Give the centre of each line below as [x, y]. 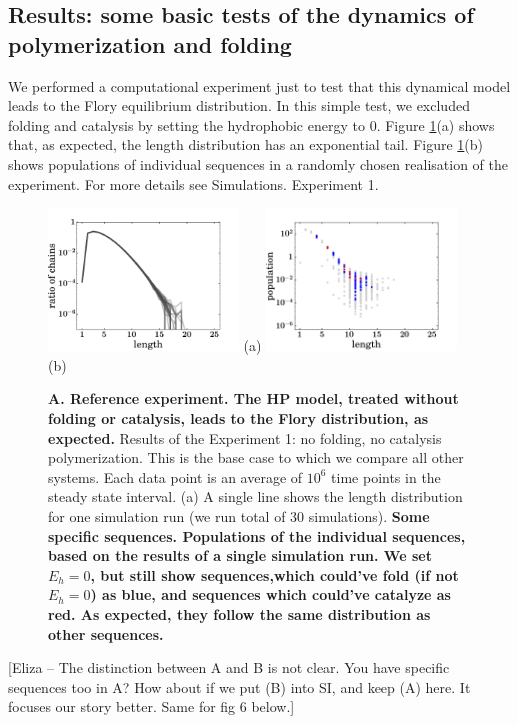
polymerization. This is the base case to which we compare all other [256, 457]
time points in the [386, 476]
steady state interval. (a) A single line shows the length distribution [255, 496]
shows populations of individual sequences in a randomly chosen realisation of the [258, 163]
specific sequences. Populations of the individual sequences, [257, 535]
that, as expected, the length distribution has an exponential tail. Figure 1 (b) [246, 144]
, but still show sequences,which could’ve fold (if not [274, 574]
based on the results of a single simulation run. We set [240, 555]
